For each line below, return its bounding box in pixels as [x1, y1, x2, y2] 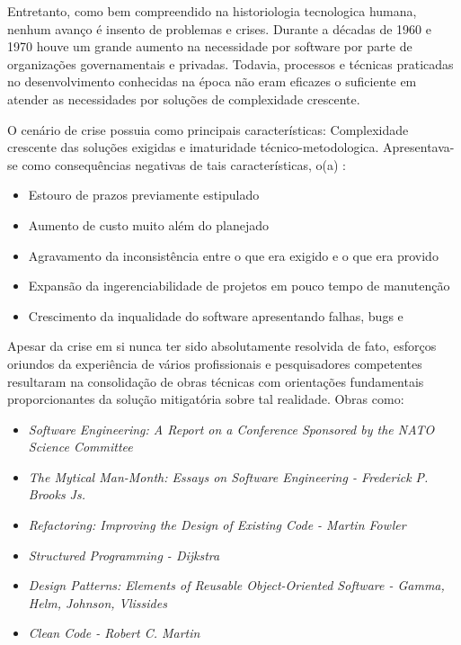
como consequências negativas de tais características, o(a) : [22, 155, 346, 174]
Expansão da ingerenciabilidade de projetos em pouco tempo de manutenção [28, 276, 450, 295]
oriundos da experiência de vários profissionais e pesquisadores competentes [7, 354, 422, 372]
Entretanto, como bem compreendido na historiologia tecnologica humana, [7, 2, 417, 20]
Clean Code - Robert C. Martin [28, 623, 200, 642]
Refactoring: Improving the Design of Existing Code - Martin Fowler [28, 515, 406, 534]
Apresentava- [383, 138, 455, 157]
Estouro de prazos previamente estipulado [28, 185, 260, 204]
